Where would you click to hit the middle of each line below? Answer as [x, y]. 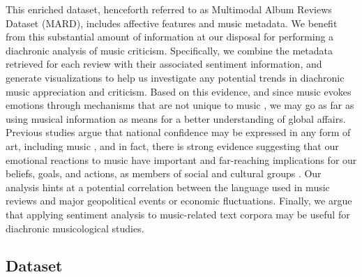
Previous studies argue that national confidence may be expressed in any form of [178, 132]
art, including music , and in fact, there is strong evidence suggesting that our [172, 145]
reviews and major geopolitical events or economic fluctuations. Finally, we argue [179, 201]
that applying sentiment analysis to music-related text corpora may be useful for [178, 214]
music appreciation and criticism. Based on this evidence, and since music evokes [179, 91]
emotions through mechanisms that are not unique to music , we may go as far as [180, 105]
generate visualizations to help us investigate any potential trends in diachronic [175, 77]
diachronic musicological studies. [75, 228]
